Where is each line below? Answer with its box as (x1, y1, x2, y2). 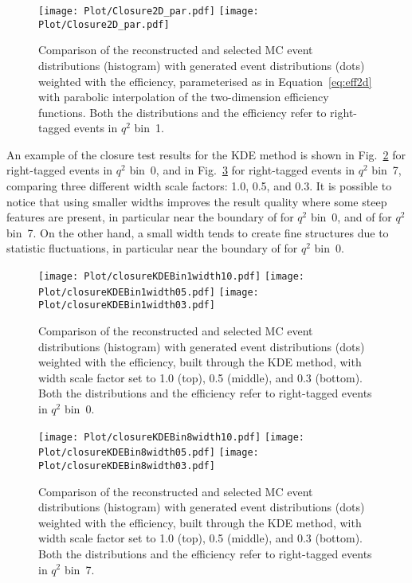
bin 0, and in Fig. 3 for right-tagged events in (129, 162, 355, 178)
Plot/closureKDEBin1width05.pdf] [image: (38, 286, 259, 298)
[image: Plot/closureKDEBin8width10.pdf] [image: (38, 431, 304, 443)
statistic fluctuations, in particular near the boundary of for (6, 240, 298, 256)
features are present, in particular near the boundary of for (6, 209, 294, 225)
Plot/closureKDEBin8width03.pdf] (38, 460, 215, 471)
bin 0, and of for (310, 209, 392, 225)
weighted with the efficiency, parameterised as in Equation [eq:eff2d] (38, 72, 372, 89)
